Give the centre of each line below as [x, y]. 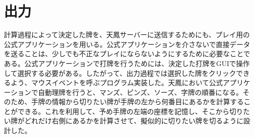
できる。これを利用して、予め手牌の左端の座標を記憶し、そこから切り [130, 111]
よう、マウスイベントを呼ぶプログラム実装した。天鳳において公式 [117, 82]
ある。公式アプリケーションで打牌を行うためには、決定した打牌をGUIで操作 [127, 63]
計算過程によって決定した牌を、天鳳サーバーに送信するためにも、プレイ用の [127, 34]
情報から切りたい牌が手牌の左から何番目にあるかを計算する [148, 102]
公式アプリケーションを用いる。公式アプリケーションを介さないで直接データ [127, 44]
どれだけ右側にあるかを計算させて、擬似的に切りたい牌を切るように [134, 121]
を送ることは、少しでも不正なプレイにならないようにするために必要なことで [127, 54]
